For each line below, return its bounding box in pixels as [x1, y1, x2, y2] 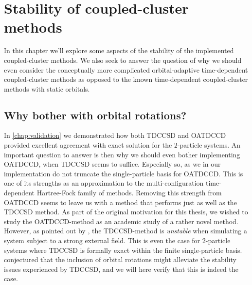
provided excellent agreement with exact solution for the [4, 140, 172, 150]
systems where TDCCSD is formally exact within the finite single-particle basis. [4, 245, 242, 255]
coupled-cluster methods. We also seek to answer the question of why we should [4, 55, 242, 65]
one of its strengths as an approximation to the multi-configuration [4, 178, 204, 188]
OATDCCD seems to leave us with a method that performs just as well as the [4, 197, 237, 207]
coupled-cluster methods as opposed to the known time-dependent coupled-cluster [4, 74, 248, 84]
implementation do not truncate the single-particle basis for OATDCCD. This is [4, 168, 243, 178]
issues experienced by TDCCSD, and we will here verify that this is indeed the [4, 264, 238, 274]
